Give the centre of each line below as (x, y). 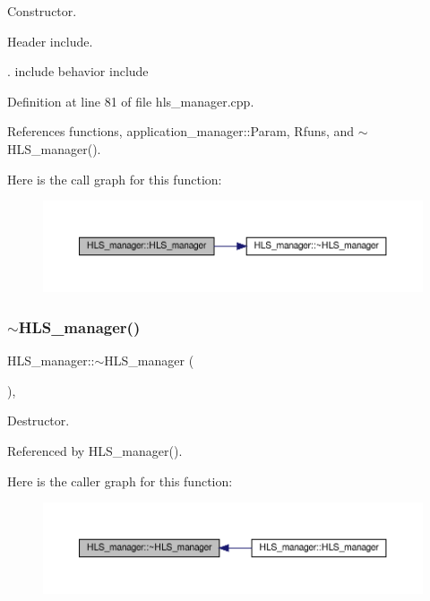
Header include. (50, 41)
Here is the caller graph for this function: (120, 481)
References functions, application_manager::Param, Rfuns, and (181, 131)
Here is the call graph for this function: (115, 179)
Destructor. (39, 421)
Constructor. (42, 11)
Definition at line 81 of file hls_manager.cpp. (131, 101)
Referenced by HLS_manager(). (95, 450)
